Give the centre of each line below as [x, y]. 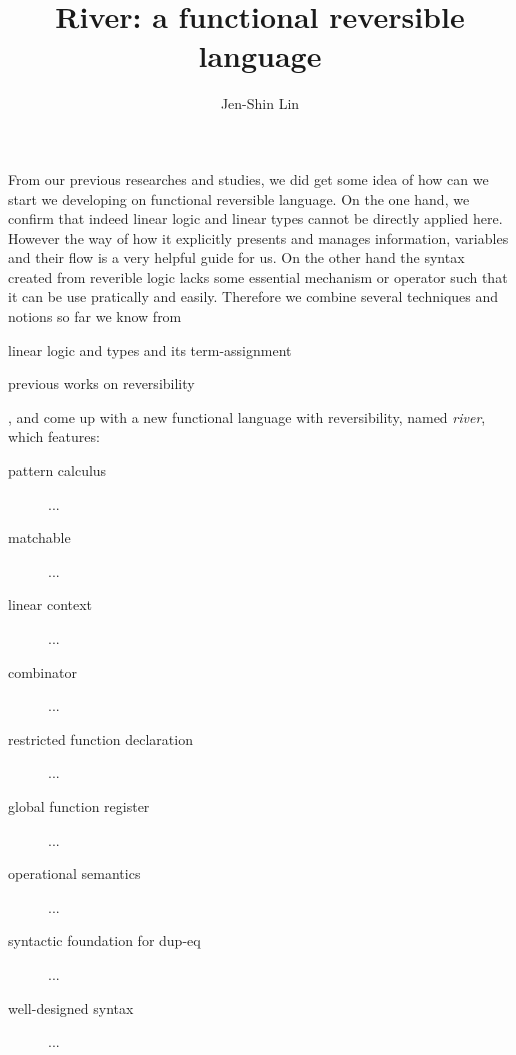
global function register [79, 805]
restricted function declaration [100, 738]
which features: [54, 436]
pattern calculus [57, 470]
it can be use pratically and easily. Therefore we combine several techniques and [253, 296]
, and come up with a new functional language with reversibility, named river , [247, 416]
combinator [42, 671]
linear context [50, 604]
